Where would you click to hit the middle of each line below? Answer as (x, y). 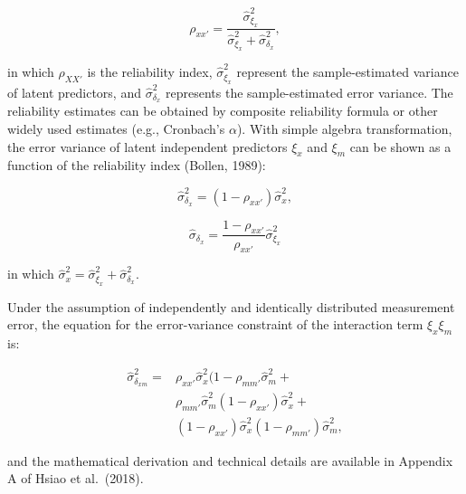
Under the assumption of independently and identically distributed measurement (231, 306)
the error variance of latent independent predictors (147, 146)
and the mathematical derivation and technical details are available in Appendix (230, 460)
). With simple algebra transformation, (344, 128)
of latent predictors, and (74, 92)
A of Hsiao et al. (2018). (76, 478)
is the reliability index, (150, 72)
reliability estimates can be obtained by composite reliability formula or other (223, 111)
